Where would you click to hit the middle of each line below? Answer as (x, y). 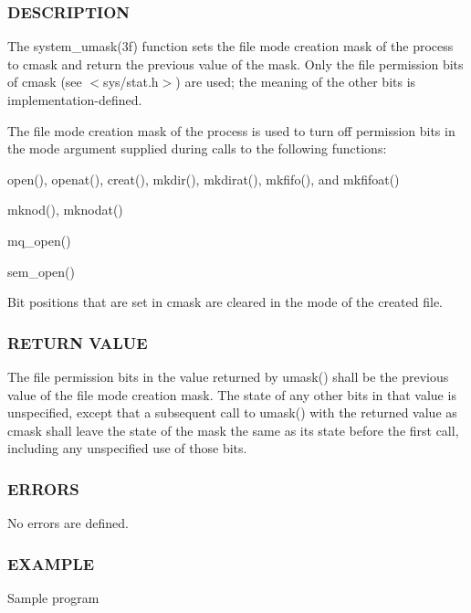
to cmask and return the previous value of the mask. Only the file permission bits (235, 63)
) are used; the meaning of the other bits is (296, 82)
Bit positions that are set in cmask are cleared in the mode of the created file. (225, 302)
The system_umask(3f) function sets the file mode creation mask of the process (230, 46)
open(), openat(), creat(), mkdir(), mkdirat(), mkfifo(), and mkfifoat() (204, 179)
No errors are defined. (68, 523)
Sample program (53, 597)
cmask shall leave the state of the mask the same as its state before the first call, (233, 430)
